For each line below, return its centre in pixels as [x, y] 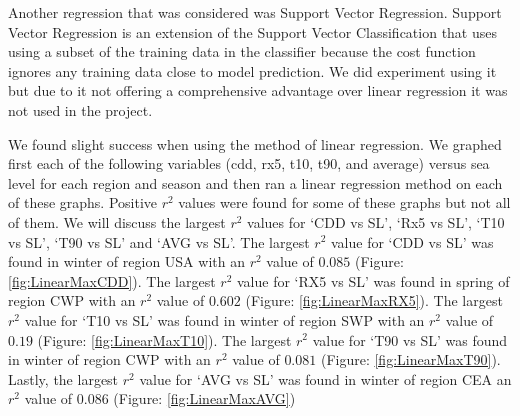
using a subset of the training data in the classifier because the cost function [242, 51]
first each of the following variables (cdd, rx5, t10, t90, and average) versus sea [249, 163]
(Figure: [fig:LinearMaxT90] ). [410, 359]
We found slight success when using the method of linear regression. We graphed [255, 143]
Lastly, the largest [63, 378]
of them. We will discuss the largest [117, 221]
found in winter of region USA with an [126, 261]
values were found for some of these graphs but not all [344, 202]
